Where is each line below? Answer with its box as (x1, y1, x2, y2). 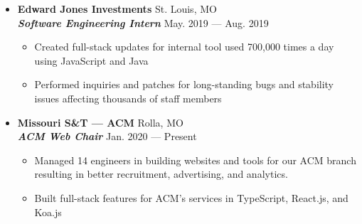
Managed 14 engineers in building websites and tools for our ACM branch (34, 152, 356, 167)
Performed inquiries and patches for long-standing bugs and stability (34, 77, 334, 92)
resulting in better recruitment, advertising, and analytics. (34, 166, 288, 181)
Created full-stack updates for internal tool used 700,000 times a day (34, 39, 334, 54)
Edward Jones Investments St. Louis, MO (17, 1, 217, 16)
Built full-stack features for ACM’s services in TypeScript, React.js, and (34, 190, 348, 205)
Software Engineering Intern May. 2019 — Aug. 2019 (17, 15, 269, 30)
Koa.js (34, 204, 62, 219)
